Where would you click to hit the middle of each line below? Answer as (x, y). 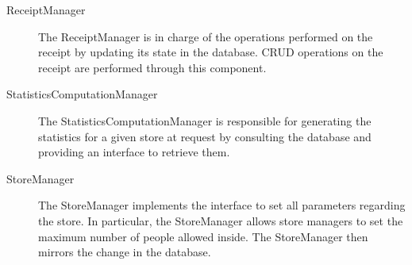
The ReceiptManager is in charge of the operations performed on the (206, 36)
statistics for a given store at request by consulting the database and (205, 136)
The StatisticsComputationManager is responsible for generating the (205, 120)
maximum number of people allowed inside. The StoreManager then (203, 236)
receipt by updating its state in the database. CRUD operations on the (211, 52)
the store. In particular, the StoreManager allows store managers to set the (221, 220)
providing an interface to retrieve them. (134, 152)
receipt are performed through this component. (152, 67)
